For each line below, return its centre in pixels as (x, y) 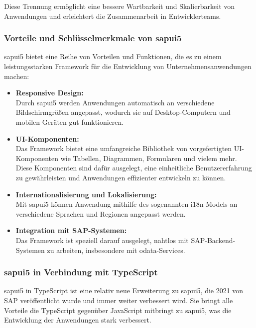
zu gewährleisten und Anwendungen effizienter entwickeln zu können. (121, 177)
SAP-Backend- (213, 240)
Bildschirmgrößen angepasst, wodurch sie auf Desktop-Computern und (123, 112)
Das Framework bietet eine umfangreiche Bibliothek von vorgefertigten (124, 148)
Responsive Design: (50, 93)
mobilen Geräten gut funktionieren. (70, 122)
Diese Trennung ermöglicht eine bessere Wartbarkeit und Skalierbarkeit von (120, 6)
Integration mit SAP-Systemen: (71, 230)
